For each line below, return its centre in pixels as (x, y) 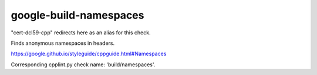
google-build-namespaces (77, 15)
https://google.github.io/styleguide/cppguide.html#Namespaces (89, 54)
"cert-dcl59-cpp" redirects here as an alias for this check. (81, 33)
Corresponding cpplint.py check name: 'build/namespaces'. (83, 65)
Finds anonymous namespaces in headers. (63, 43)
